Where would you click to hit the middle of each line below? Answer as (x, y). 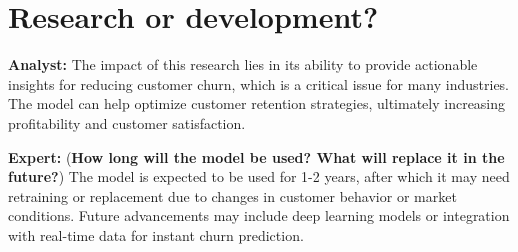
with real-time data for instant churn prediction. (156, 234)
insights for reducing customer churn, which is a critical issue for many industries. (259, 83)
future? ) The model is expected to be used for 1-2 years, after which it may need (259, 176)
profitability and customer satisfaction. (127, 122)
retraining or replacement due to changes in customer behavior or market (232, 195)
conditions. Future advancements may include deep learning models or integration (259, 215)
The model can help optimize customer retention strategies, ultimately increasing (257, 103)
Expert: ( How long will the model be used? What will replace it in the (256, 156)
